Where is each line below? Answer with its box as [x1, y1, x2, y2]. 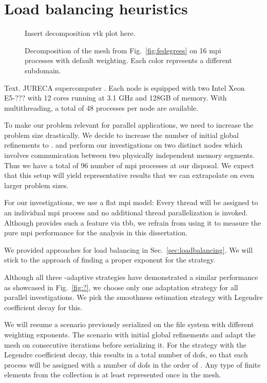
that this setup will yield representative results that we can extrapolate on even [4, 170, 255, 180]
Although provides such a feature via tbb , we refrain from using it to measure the [4, 217, 261, 228]
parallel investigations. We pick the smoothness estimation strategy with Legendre [4, 292, 263, 303]
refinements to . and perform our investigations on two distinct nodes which [4, 139, 243, 150]
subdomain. [25, 65, 61, 75]
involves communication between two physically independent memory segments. [4, 150, 255, 160]
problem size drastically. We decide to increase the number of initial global [4, 129, 239, 140]
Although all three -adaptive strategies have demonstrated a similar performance [4, 272, 258, 282]
